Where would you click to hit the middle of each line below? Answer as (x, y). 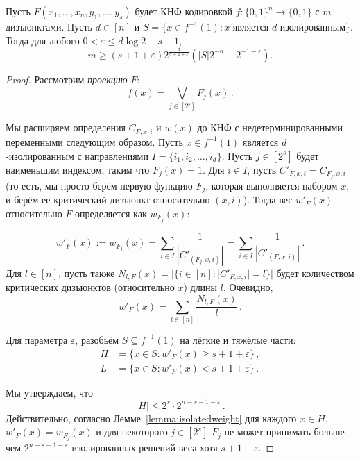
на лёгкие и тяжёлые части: (238, 339)
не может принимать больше (284, 432)
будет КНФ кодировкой (183, 11)
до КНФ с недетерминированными (270, 127)
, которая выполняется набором (272, 185)
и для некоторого (132, 432)
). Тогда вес (268, 200)
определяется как (111, 213)
